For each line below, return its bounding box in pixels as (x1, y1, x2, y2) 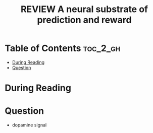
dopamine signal (12, 122, 47, 128)
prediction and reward (37, 14, 132, 26)
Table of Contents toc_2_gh (5, 43, 121, 54)
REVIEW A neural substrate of (20, 4, 148, 15)
